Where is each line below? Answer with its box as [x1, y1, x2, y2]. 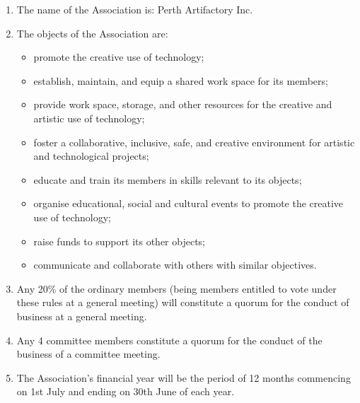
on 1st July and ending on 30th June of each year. [16, 384, 235, 399]
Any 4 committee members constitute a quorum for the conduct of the [16, 332, 323, 347]
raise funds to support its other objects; [33, 233, 206, 248]
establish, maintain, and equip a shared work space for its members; [33, 73, 328, 88]
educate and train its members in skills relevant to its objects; [33, 172, 302, 187]
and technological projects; [33, 148, 149, 163]
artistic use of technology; [33, 110, 145, 125]
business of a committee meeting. [16, 346, 161, 361]
